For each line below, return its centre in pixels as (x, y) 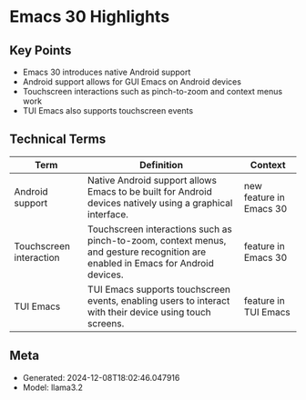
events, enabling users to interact (159, 300)
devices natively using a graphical (160, 203)
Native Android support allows (152, 180)
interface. (108, 214)
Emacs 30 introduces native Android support (107, 72)
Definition (162, 165)
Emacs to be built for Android (150, 191)
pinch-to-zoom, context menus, (157, 240)
